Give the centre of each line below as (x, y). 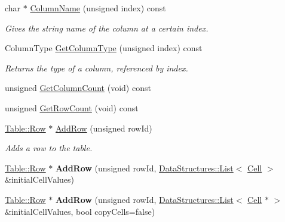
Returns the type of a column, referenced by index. (96, 68)
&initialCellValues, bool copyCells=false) (80, 211)
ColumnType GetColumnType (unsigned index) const (104, 48)
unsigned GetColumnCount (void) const (78, 88)
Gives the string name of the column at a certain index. (107, 28)
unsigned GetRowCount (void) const (72, 107)
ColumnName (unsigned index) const (98, 8)
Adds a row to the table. (49, 148)
